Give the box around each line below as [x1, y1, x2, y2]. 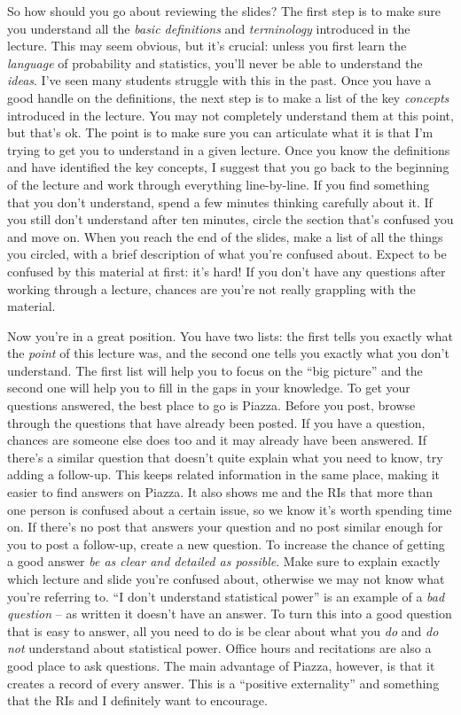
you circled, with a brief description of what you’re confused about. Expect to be [7, 245, 447, 263]
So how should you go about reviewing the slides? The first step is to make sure [7, 2, 441, 19]
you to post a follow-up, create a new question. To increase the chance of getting [7, 534, 445, 553]
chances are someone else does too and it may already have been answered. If [7, 431, 426, 449]
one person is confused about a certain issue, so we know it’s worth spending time [7, 500, 452, 518]
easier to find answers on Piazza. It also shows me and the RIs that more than [7, 483, 434, 501]
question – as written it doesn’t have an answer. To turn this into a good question [7, 604, 452, 623]
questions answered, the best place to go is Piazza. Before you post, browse [7, 396, 416, 415]
